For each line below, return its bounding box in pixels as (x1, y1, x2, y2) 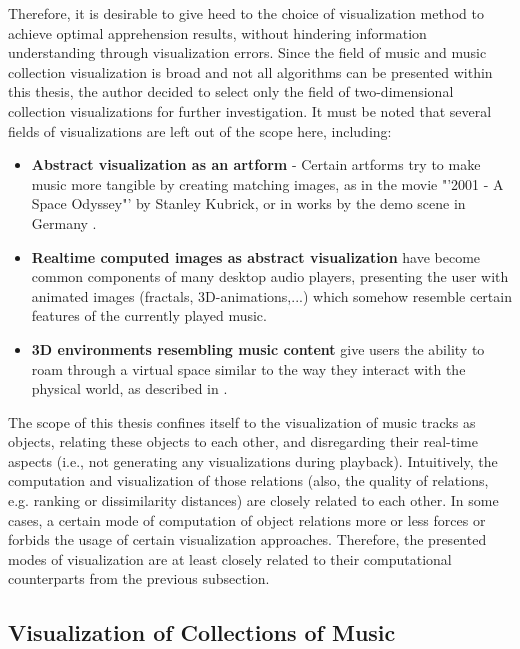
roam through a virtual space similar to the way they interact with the (31, 358, 466, 379)
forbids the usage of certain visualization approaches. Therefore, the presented (8, 529, 487, 550)
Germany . (31, 212, 97, 233)
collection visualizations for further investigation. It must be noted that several (8, 100, 492, 121)
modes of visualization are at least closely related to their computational (8, 548, 452, 569)
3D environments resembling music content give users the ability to (31, 338, 485, 359)
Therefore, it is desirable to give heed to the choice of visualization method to (8, 3, 484, 23)
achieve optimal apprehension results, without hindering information (8, 22, 427, 43)
